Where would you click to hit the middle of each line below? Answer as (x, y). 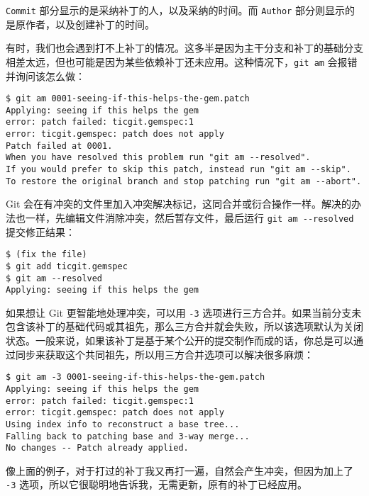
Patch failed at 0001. (59, 146)
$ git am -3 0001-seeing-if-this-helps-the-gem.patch (136, 377)
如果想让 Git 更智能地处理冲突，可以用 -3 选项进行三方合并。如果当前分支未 (184, 312)
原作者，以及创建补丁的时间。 (85, 24)
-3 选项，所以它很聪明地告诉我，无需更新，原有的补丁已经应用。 (156, 484)
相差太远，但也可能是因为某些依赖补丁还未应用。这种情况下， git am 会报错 (182, 61)
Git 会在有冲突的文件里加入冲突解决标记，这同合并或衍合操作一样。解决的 (178, 204)
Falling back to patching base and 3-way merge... (128, 436)
